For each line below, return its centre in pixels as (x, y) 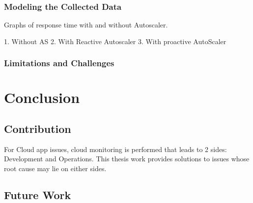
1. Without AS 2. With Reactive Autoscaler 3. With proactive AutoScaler (115, 41)
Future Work (38, 195)
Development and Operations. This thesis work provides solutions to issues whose (127, 159)
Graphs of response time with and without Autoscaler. (86, 25)
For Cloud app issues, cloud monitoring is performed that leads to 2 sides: (115, 149)
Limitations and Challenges (59, 63)
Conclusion (42, 97)
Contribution (38, 129)
